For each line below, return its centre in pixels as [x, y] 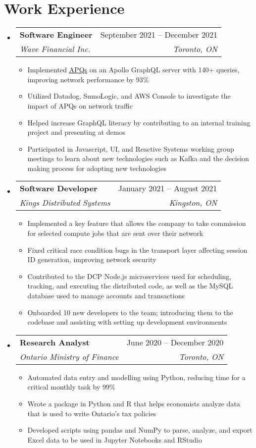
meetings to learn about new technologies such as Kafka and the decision [138, 158]
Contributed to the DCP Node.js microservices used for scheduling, [129, 276]
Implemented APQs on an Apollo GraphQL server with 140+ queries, [133, 70]
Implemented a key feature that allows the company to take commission [137, 223]
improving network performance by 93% [88, 79]
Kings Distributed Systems [65, 203]
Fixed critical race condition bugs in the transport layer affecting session [137, 250]
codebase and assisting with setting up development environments [127, 322]
